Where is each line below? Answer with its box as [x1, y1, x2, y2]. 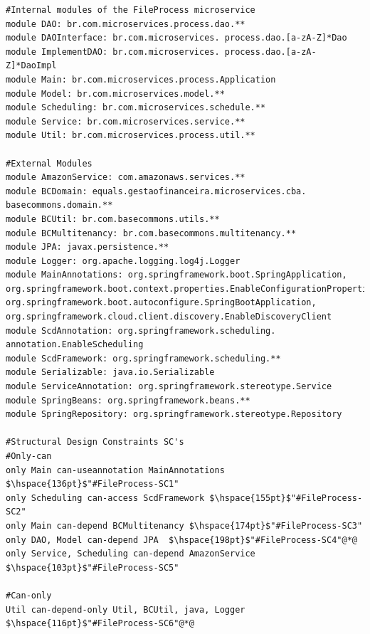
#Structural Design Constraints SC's [6, 437, 184, 448]
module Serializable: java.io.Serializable [6, 367, 215, 378]
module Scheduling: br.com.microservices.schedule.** [6, 102, 266, 113]
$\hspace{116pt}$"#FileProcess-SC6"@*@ [6, 618, 194, 629]
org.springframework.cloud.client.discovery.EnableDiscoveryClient [6, 312, 332, 322]
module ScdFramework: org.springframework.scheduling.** [6, 353, 281, 364]
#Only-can [6, 451, 52, 461]
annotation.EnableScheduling [6, 339, 144, 350]
